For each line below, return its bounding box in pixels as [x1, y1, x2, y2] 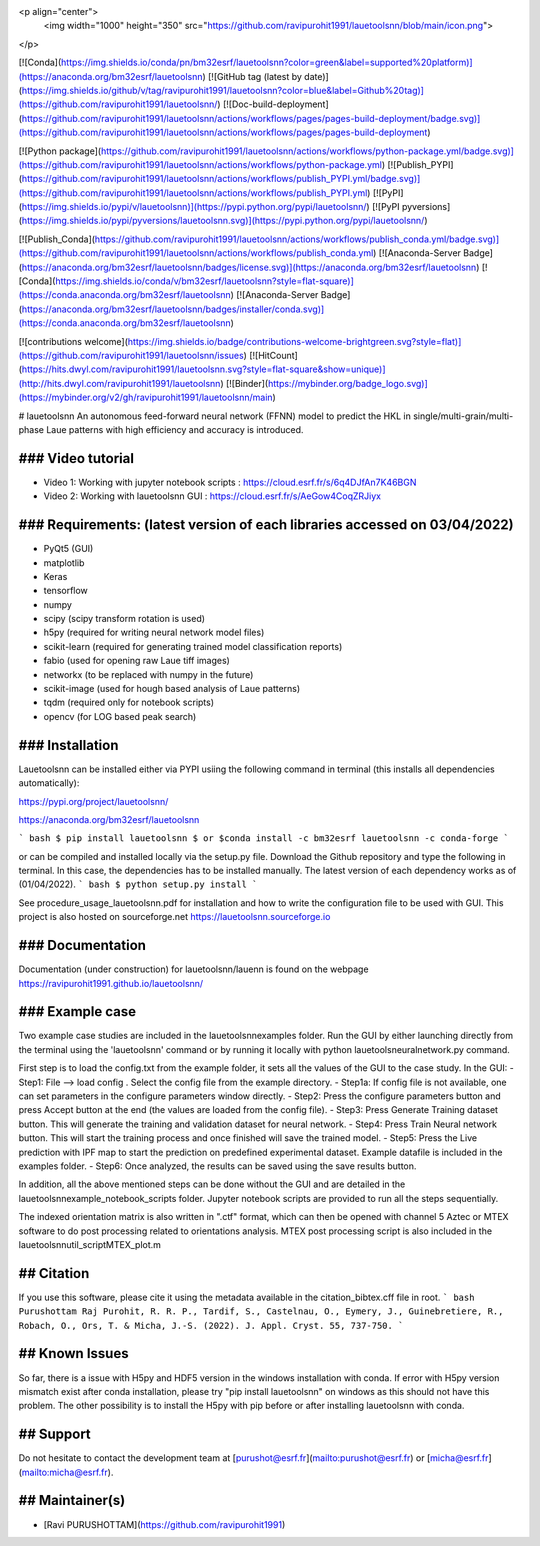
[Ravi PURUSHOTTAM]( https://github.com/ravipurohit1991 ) [43, 1518, 286, 1530]
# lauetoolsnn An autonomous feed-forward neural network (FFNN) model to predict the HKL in [18, 410, 412, 422]
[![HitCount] [248, 349, 299, 361]
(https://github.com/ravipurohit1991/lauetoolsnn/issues [18, 349, 244, 361]
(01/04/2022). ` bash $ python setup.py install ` [18, 878, 258, 890]
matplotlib [43, 556, 85, 569]
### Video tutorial [18, 450, 135, 467]
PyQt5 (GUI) [43, 543, 94, 555]
